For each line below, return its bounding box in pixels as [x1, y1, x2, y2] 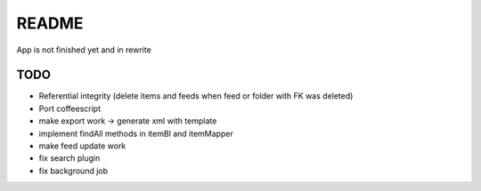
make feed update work [38, 140, 126, 151]
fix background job [38, 165, 109, 176]
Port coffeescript [38, 103, 102, 114]
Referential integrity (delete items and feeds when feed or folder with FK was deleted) [38, 91, 354, 101]
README [16, 13, 84, 33]
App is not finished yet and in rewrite [16, 44, 151, 55]
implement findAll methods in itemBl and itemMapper [38, 128, 233, 139]
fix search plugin [38, 153, 101, 163]
